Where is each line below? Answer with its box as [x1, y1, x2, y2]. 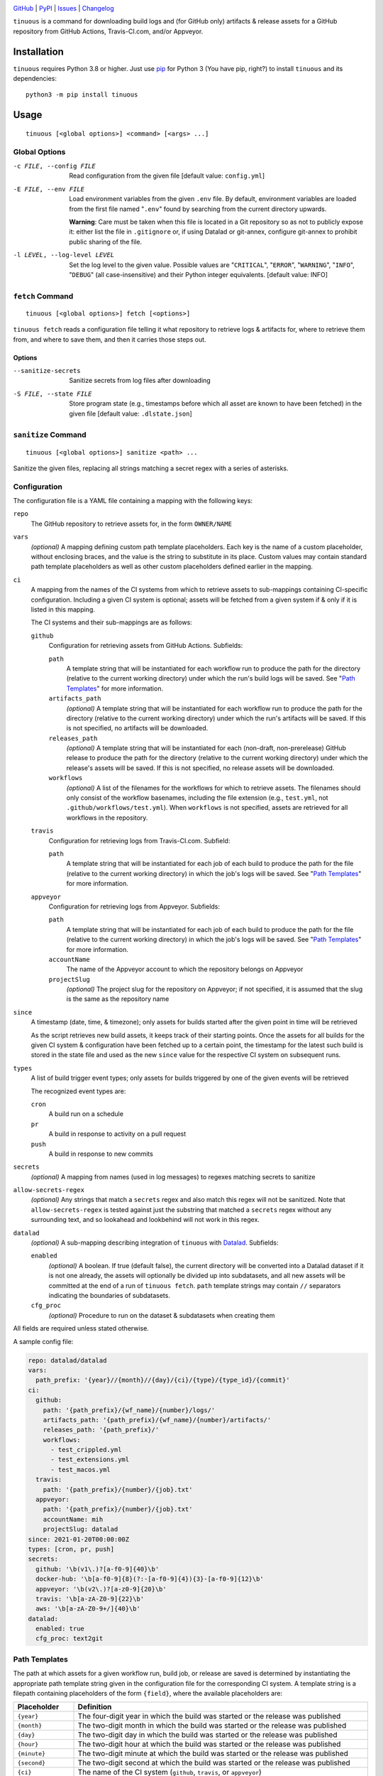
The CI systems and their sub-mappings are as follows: [30, 618, 193, 627]
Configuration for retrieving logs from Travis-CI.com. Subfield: [48, 836, 231, 845]
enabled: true [35, 1625, 85, 1633]
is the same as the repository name [66, 995, 170, 1003]
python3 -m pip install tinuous [26, 91, 138, 99]
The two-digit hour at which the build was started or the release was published [77, 1739, 341, 1749]
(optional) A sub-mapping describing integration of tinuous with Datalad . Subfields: [30, 1238, 279, 1247]
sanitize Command [13, 430, 87, 440]
